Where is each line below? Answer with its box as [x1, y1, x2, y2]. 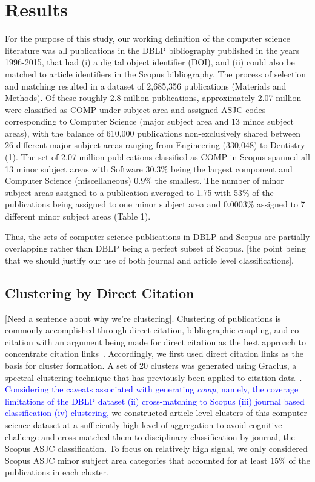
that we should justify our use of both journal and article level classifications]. [5, 253, 294, 266]
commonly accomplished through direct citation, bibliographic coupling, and [5, 324, 288, 336]
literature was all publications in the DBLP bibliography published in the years [5, 44, 300, 56]
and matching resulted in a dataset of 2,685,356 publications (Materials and [5, 79, 287, 92]
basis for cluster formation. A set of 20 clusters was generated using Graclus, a [5, 359, 297, 371]
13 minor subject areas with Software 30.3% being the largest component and [5, 162, 293, 175]
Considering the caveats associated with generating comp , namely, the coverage [5, 383, 299, 396]
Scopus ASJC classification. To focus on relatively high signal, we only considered [5, 442, 308, 455]
